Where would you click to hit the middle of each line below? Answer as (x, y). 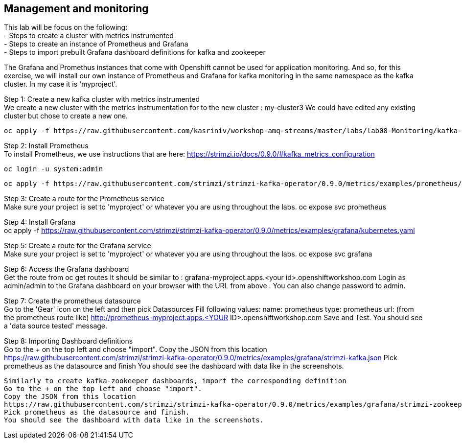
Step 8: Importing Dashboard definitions (69, 341)
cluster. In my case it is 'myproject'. (61, 84)
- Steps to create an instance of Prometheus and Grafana (96, 44)
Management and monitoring (76, 9)
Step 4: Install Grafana (40, 222)
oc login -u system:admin (54, 169)
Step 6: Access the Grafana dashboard (67, 269)
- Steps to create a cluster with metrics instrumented (89, 36)
